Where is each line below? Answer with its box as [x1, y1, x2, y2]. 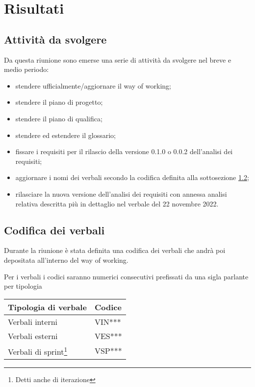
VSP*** [94, 345, 122, 357]
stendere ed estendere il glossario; [15, 130, 116, 140]
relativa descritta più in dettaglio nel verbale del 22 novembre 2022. [15, 198, 219, 208]
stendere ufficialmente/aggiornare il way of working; [15, 80, 171, 91]
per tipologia [4, 281, 42, 291]
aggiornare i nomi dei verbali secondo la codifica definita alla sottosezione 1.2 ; [15, 172, 249, 182]
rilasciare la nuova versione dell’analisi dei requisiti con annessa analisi [15, 188, 227, 199]
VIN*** [94, 316, 121, 327]
